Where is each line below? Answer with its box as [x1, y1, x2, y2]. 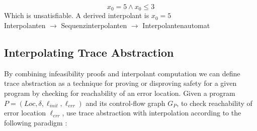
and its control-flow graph [85, 97, 165, 108]
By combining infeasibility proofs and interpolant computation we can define [4, 68, 240, 78]
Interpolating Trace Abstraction [4, 45, 174, 60]
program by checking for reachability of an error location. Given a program [4, 88, 235, 98]
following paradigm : [4, 117, 67, 127]
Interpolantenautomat [142, 20, 210, 31]
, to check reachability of [177, 97, 252, 108]
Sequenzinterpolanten [61, 20, 127, 31]
